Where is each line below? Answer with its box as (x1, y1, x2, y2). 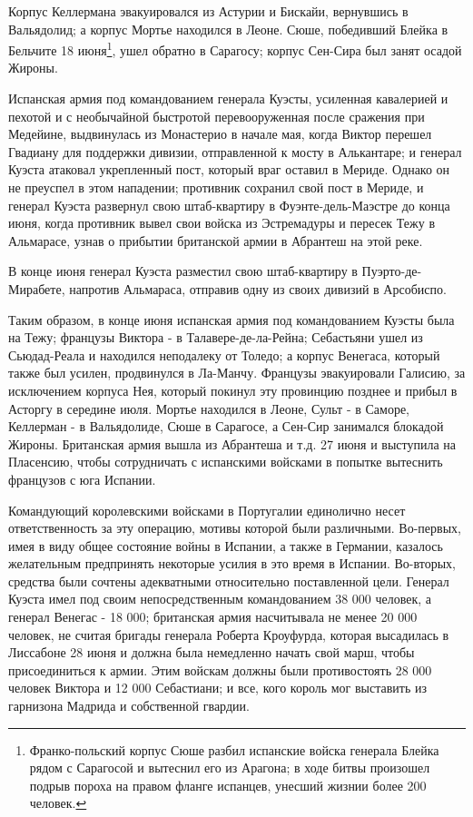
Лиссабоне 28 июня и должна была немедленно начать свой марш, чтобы (8, 643, 415, 662)
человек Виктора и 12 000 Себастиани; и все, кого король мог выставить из (8, 678, 428, 697)
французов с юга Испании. (8, 469, 156, 488)
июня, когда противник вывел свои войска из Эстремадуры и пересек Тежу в (8, 213, 435, 232)
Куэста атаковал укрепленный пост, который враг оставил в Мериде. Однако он (8, 160, 450, 179)
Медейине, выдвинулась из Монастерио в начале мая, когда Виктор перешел (8, 124, 432, 143)
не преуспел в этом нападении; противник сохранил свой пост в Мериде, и (8, 178, 424, 196)
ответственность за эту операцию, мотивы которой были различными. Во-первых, (8, 518, 461, 537)
